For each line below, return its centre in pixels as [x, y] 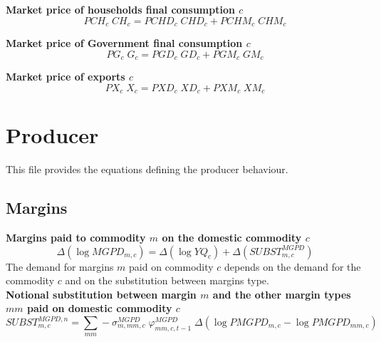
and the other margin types [282, 294]
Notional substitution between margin [101, 294]
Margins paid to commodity [76, 238]
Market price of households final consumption [120, 9]
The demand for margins [60, 266]
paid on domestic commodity [99, 308]
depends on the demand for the [293, 266]
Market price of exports [66, 77]
